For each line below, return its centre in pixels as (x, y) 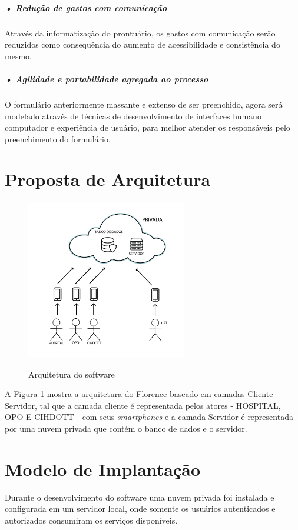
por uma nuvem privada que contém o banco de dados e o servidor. (126, 428)
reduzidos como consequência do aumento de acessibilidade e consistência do (143, 44)
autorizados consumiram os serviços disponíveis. (91, 520)
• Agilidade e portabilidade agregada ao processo (107, 79)
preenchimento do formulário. (58, 139)
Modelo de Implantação (103, 469)
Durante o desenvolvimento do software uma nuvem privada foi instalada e (140, 497)
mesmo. (18, 56)
